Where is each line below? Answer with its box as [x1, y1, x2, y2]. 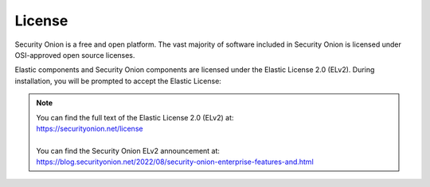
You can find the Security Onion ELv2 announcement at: [36, 146, 221, 155]
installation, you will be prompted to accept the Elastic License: [14, 76, 222, 86]
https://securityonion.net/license [36, 124, 143, 133]
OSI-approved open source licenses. [14, 50, 135, 59]
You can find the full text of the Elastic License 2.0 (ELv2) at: [36, 113, 234, 122]
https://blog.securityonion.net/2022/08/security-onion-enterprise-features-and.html [36, 157, 314, 166]
